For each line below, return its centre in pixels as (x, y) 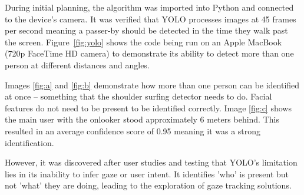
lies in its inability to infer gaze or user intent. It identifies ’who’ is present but (147, 173)
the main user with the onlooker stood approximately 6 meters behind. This (142, 119)
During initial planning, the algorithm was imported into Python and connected (149, 7)
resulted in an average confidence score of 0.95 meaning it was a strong (133, 130)
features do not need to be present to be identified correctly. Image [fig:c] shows (148, 108)
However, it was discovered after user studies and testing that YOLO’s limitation (151, 162)
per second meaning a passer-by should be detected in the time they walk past (146, 30)
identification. (29, 142)
